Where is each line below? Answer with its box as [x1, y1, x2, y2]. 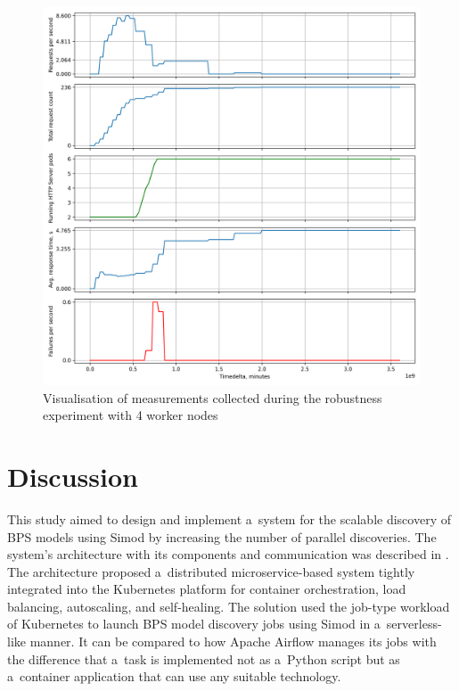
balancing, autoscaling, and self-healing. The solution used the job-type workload [7, 596, 450, 615]
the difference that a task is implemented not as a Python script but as [7, 649, 400, 668]
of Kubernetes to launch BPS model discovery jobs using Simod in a [7, 614, 381, 633]
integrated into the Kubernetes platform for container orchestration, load [7, 580, 406, 598]
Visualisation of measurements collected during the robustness [43, 388, 382, 407]
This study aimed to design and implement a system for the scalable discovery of [7, 509, 451, 528]
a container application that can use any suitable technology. [7, 667, 341, 686]
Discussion [7, 457, 138, 494]
